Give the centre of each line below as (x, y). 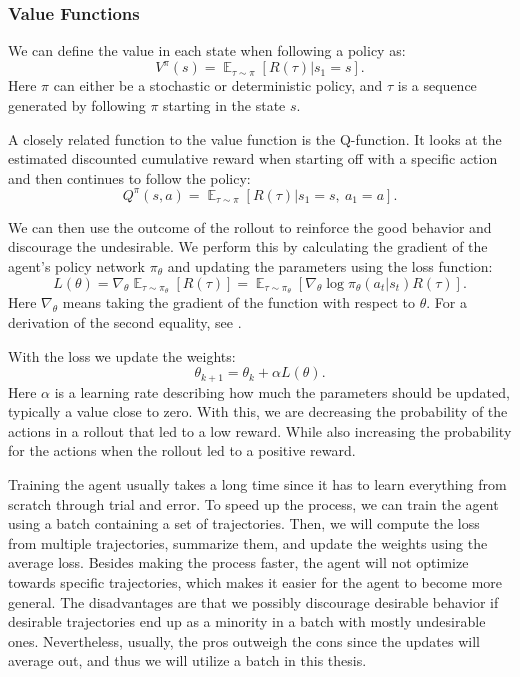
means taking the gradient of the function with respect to (239, 302)
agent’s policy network (77, 265)
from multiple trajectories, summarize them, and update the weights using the (248, 542)
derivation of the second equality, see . (125, 322)
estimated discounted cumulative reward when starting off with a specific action (253, 158)
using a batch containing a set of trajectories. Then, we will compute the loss (244, 523)
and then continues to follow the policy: (129, 177)
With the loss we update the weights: (122, 355)
